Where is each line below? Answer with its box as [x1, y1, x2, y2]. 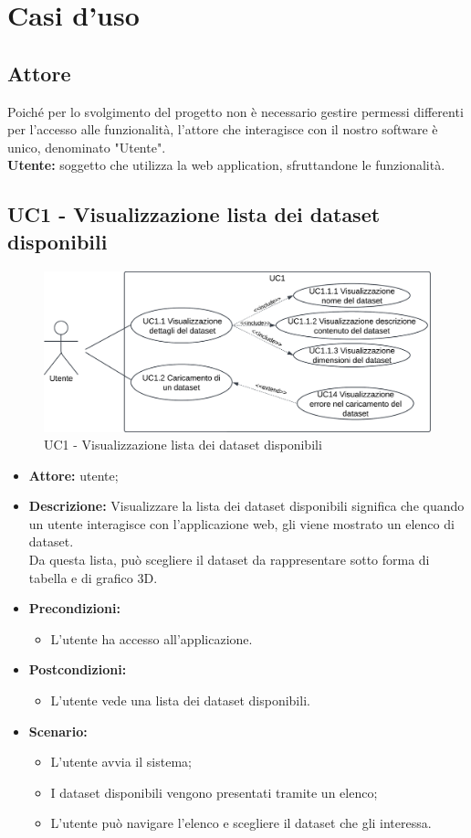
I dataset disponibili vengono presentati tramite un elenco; [50, 782, 378, 801]
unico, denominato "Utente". [7, 137, 166, 156]
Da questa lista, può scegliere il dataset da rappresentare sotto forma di [28, 550, 430, 569]
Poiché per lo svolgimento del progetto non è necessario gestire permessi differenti [7, 101, 464, 121]
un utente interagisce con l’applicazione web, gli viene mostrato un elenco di [28, 514, 455, 533]
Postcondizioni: [28, 660, 127, 679]
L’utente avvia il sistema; [50, 752, 192, 771]
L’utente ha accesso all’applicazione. [50, 629, 253, 648]
